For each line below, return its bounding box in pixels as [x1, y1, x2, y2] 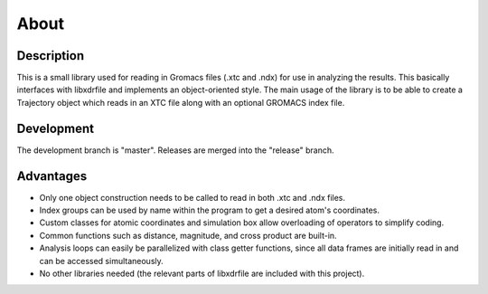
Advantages [16, 168, 88, 184]
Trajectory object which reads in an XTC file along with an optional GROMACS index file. [16, 97, 345, 108]
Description [16, 48, 85, 63]
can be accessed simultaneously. [39, 255, 164, 266]
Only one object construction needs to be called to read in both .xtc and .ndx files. [39, 192, 346, 203]
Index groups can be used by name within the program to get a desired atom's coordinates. [39, 204, 380, 216]
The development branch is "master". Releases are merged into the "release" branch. [16, 145, 334, 156]
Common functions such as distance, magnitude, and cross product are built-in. [39, 230, 338, 241]
